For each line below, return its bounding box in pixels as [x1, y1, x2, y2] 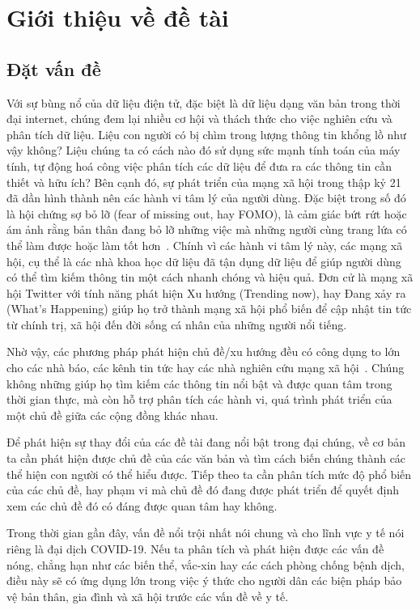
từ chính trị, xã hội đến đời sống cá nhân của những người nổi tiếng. [6, 316, 347, 333]
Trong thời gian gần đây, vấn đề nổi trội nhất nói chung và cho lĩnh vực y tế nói [6, 524, 405, 541]
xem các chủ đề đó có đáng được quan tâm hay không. [6, 497, 278, 514]
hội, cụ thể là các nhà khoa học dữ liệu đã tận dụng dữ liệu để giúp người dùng [6, 252, 401, 269]
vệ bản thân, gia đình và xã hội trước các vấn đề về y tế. [6, 587, 289, 604]
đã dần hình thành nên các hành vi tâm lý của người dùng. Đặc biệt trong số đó [6, 189, 406, 206]
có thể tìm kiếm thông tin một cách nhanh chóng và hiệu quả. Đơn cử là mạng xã [6, 269, 414, 286]
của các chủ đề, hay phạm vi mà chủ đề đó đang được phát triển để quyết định [6, 481, 399, 498]
